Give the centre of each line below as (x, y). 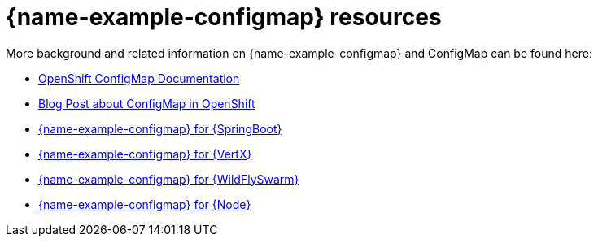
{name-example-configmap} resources (224, 17)
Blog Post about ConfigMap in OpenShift (147, 103)
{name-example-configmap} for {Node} (145, 204)
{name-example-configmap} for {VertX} (145, 154)
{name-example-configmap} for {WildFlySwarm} (169, 179)
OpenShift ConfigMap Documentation (139, 78)
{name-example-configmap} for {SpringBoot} (160, 128)
